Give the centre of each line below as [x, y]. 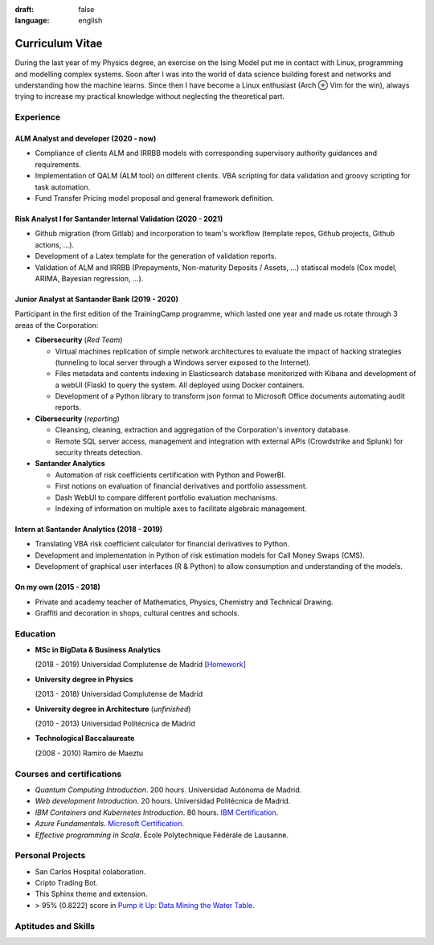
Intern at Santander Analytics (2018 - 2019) [89, 529]
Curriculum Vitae [59, 44]
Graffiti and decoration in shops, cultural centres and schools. [137, 613]
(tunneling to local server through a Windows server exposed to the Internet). [183, 362]
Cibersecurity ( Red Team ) [79, 340]
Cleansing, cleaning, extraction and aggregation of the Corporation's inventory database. [203, 430]
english [90, 21]
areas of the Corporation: [57, 325]
